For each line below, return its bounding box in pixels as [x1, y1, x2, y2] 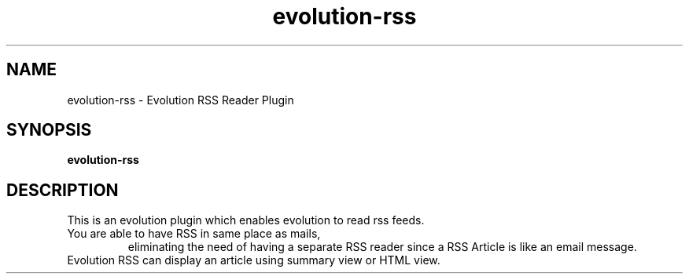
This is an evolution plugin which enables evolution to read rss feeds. [67, 213, 425, 227]
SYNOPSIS [6, 120, 92, 140]
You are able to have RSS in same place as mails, [67, 227, 321, 241]
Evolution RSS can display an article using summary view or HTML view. [67, 253, 440, 267]
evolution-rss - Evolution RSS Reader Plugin [67, 93, 294, 107]
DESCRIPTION [6, 180, 119, 200]
